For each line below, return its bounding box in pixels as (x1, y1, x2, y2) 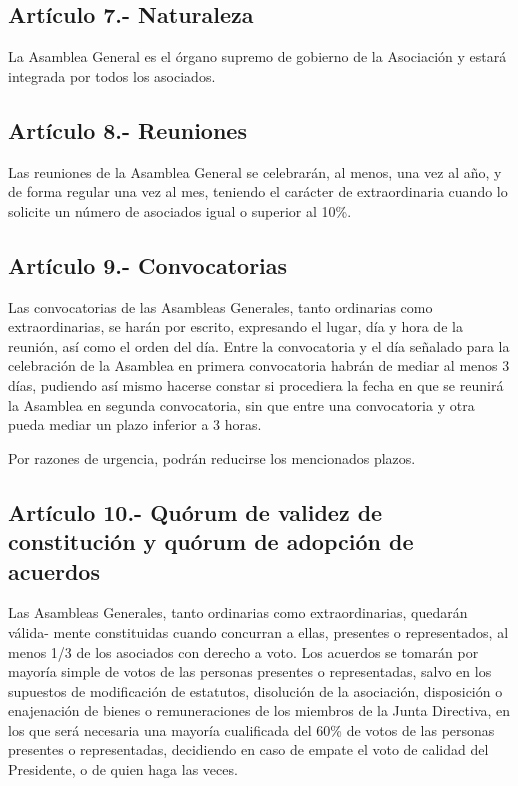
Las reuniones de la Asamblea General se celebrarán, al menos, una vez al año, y (8, 161, 502, 182)
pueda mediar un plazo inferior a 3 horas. (8, 414, 262, 435)
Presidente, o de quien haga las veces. (8, 759, 238, 780)
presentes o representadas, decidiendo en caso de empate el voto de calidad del (8, 739, 489, 760)
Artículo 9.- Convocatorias (8, 249, 288, 280)
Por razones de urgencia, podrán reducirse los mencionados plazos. (8, 447, 416, 468)
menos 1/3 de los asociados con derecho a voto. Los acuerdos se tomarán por (8, 641, 479, 662)
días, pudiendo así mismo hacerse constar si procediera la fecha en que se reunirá (8, 374, 504, 395)
